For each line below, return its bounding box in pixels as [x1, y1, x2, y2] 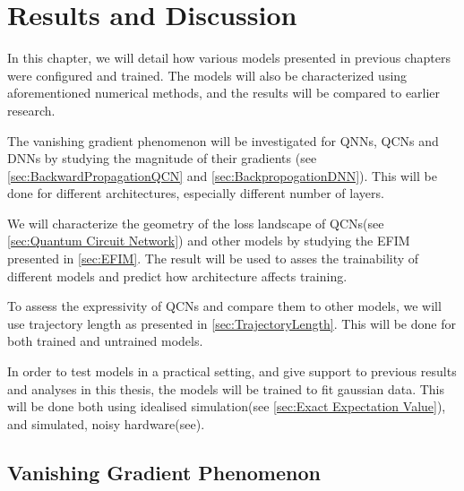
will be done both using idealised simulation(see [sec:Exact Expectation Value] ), [7, 397, 446, 416]
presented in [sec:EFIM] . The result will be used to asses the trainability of [7, 249, 419, 268]
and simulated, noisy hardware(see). [7, 414, 205, 433]
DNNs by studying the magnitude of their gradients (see [7, 149, 317, 168]
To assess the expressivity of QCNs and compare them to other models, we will [7, 297, 442, 315]
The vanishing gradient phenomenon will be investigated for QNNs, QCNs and [7, 131, 439, 150]
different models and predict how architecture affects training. [7, 266, 348, 285]
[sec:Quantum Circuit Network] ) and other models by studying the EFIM [7, 231, 410, 250]
